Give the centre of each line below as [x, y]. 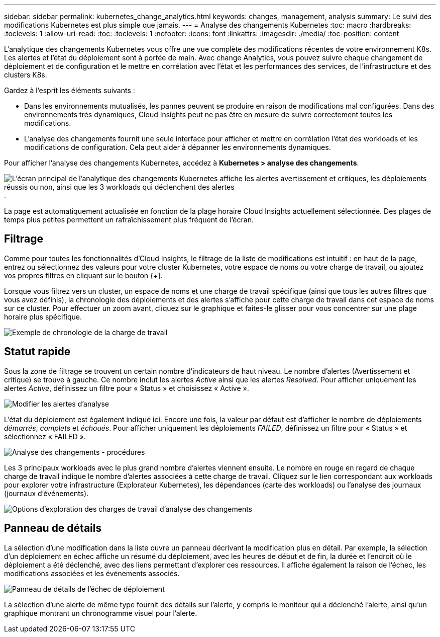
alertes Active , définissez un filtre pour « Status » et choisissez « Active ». [127, 388]
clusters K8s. [26, 75]
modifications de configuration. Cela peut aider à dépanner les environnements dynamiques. [178, 147]
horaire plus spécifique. [43, 316]
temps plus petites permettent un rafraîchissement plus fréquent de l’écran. [129, 220]
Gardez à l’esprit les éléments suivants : [70, 90]
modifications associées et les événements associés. [92, 573]
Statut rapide [37, 352]
